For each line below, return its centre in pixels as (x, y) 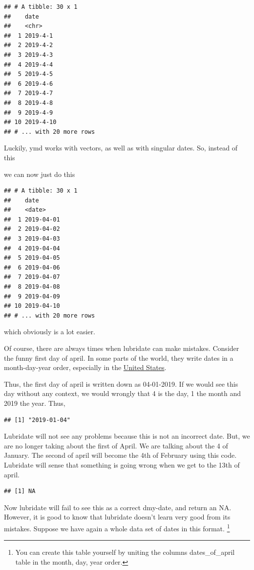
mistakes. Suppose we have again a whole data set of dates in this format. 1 (117, 527)
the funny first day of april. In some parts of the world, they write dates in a (119, 358)
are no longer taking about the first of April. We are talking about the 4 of (116, 445)
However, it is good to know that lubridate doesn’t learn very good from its (117, 517)
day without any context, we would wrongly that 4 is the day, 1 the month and (123, 393)
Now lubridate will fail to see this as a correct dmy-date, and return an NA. (118, 507)
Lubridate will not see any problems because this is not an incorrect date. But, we (127, 436)
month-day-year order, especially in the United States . (85, 367)
